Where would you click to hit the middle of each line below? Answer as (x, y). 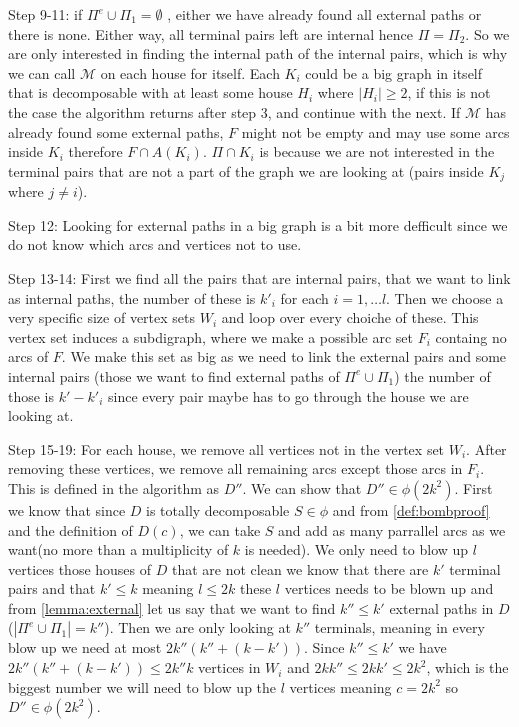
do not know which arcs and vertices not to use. (155, 244)
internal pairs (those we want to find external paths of (174, 375)
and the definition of (70, 529)
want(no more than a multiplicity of (118, 549)
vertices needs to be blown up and (389, 588)
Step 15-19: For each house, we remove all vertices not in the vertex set (226, 448)
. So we (487, 33)
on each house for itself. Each (190, 72)
